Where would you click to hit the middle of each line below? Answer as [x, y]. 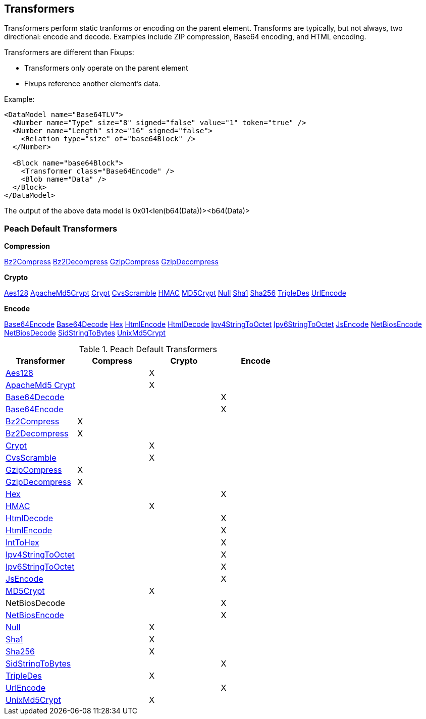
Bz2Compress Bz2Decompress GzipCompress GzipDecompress [111, 262]
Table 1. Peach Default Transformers [148, 349]
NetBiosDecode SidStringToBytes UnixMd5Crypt [85, 333]
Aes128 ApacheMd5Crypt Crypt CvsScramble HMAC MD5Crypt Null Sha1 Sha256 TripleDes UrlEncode [175, 293]
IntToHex [22, 543]
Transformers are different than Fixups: [69, 52]
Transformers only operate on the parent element [106, 68]
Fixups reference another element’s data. [92, 84]
